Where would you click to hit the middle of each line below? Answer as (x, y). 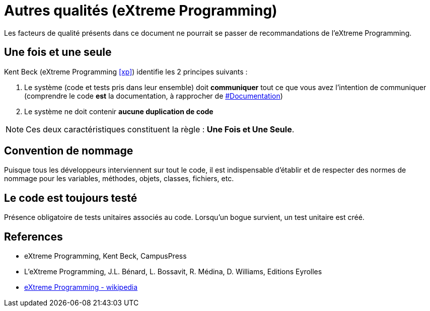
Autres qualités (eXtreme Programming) (141, 11)
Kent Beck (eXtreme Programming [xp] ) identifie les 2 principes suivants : (126, 71)
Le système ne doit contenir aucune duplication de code (119, 111)
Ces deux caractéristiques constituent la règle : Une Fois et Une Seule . (160, 129)
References (33, 237)
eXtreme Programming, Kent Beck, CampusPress (105, 256)
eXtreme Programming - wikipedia (81, 287)
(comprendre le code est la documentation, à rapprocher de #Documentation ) (154, 96)
